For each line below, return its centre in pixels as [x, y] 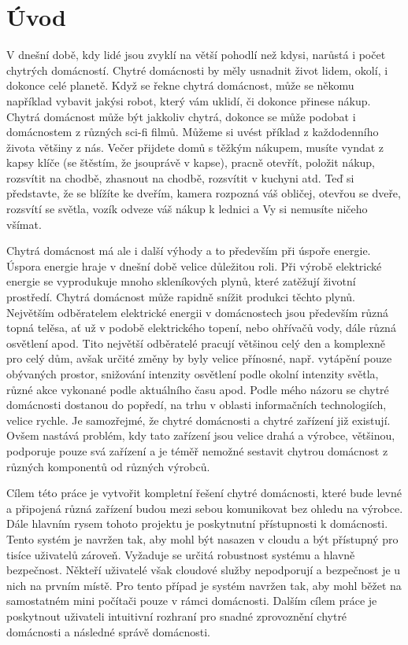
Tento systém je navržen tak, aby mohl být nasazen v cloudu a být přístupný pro [202, 538]
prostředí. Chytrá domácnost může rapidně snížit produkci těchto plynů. [181, 297]
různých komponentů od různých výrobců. [108, 466]
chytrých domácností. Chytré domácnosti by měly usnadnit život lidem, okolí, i [197, 70]
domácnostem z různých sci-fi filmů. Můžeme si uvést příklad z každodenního [193, 132]
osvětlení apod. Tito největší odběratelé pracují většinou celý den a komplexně [196, 343]
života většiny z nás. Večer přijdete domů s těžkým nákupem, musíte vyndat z [195, 147]
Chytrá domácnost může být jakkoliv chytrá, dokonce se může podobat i [181, 116]
